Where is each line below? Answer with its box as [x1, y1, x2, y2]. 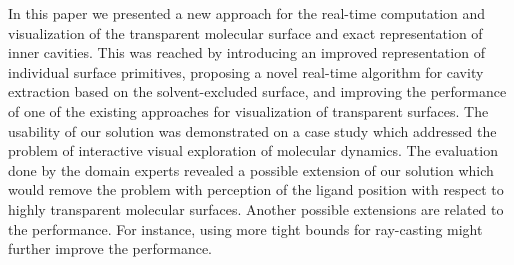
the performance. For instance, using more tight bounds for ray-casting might [8, 218, 483, 239]
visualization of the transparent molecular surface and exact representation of [8, 22, 483, 43]
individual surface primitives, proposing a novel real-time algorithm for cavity [8, 61, 484, 82]
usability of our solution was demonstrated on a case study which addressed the [8, 120, 497, 141]
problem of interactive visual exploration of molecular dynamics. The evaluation [8, 140, 498, 161]
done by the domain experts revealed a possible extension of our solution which [8, 159, 494, 180]
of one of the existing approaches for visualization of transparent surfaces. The [8, 100, 489, 121]
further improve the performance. [8, 238, 212, 259]
